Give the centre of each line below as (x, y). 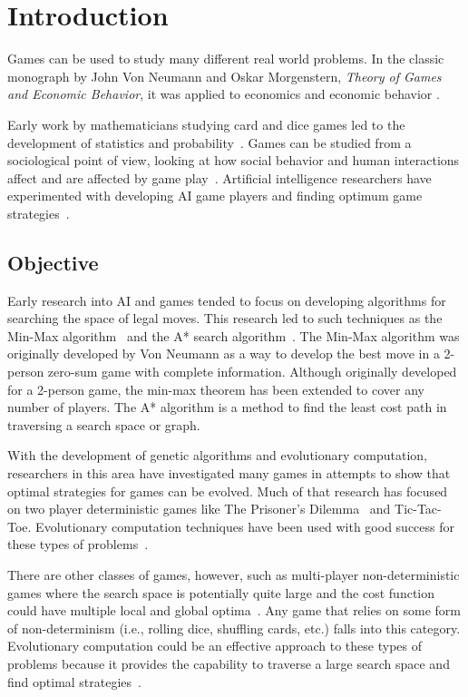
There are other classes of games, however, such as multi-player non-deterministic (234, 574)
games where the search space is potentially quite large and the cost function (221, 592)
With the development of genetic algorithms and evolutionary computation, (217, 455)
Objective (53, 262)
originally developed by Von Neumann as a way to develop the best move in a (224, 353)
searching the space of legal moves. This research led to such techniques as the (225, 318)
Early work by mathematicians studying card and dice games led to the (206, 124)
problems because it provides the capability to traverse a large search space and (229, 663)
